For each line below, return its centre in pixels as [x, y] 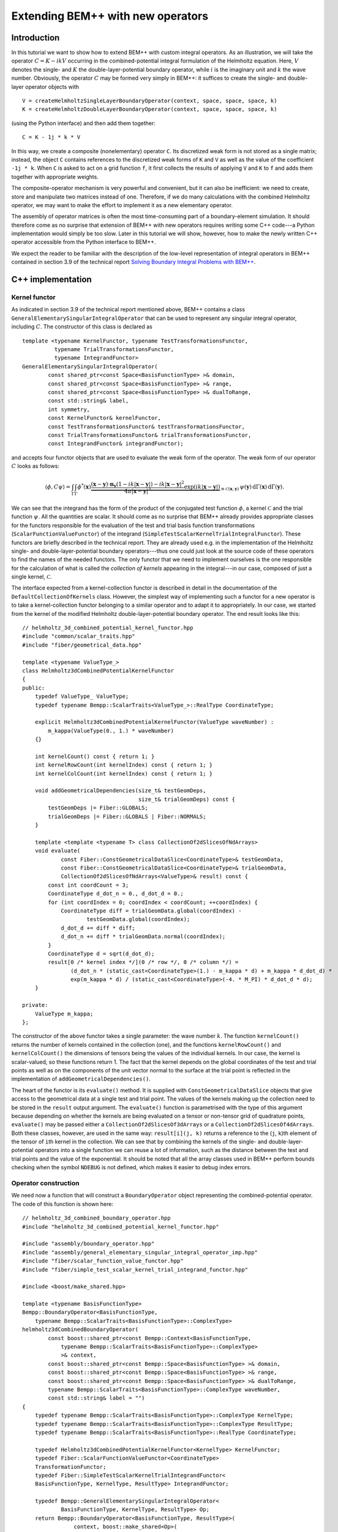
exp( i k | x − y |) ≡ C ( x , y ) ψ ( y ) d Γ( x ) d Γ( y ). [234, 487]
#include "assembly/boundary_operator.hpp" [88, 1244]
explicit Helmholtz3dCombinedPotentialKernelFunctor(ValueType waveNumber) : [154, 722]
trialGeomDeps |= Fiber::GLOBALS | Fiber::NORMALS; [127, 816]
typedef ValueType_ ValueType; [82, 696]
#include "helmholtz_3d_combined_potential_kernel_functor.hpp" [121, 1227]
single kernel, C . [32, 577]
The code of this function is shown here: [62, 1204]
